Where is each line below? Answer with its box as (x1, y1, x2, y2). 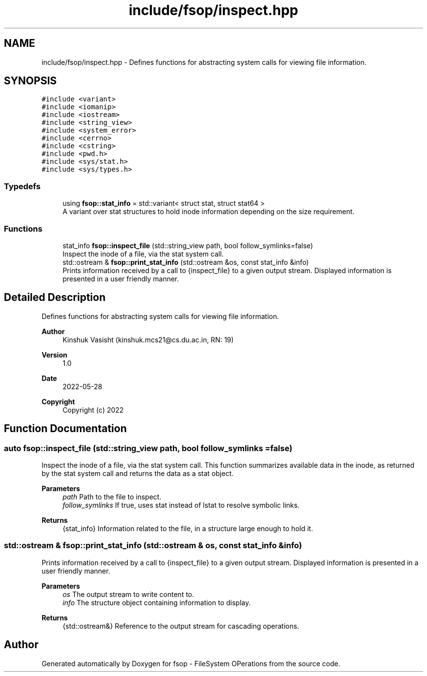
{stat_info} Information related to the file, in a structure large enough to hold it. (62, 524, 313, 533)
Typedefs (4, 181, 41, 191)
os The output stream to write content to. (62, 590, 194, 598)
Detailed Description (4, 291, 106, 304)
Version (41, 350, 67, 359)
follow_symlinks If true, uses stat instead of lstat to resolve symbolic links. (62, 501, 300, 509)
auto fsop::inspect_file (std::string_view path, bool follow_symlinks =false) (4, 443, 292, 453)
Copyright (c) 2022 (62, 405, 124, 414)
